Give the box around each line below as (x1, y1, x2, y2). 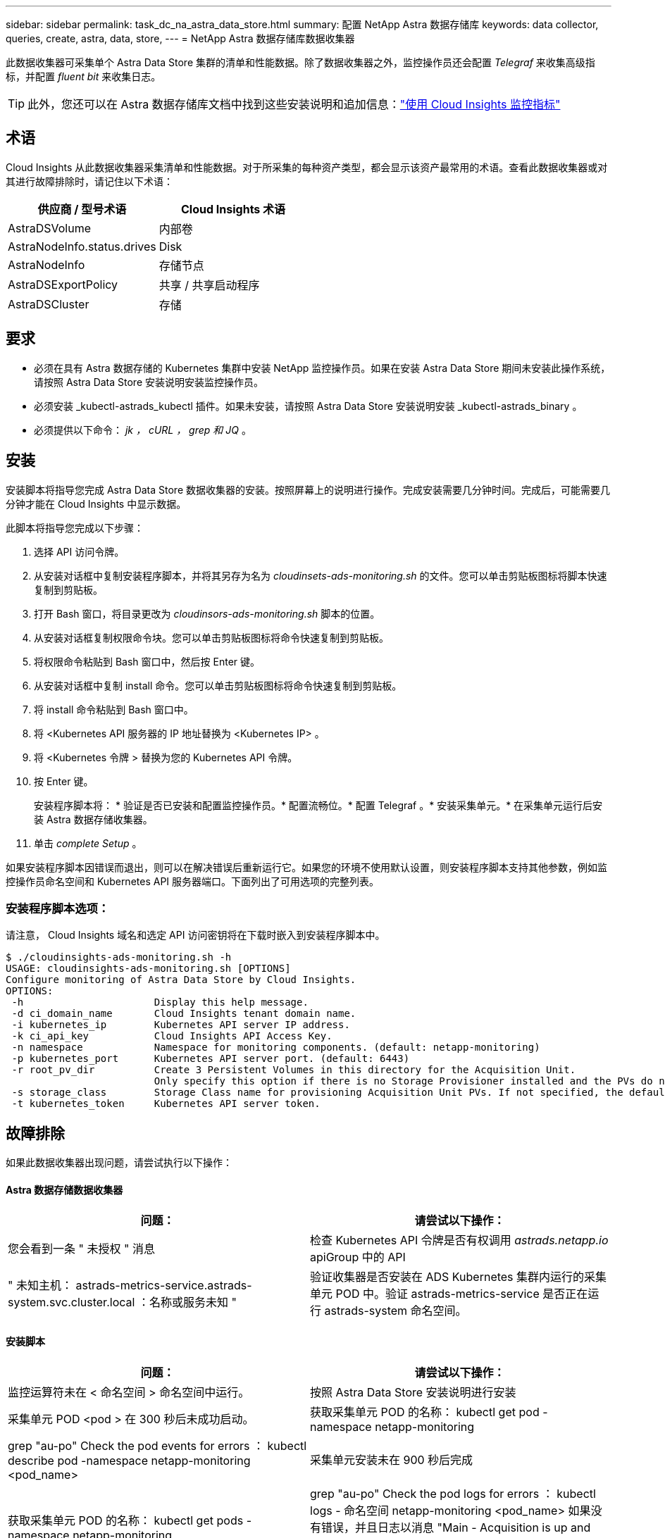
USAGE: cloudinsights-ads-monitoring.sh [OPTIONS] (6, 963, 291, 975)
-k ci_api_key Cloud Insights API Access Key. (11, 1030, 332, 1042)
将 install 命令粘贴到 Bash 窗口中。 (34, 703, 194, 715)
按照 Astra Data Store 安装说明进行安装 (310, 1384, 516, 1399)
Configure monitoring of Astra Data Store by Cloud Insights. (6, 974, 356, 986)
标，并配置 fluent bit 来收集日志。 (6, 70, 161, 82)
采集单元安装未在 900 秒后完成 (310, 1452, 473, 1467)
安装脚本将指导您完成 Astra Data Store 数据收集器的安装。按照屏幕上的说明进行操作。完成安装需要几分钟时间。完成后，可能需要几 (6, 483, 611, 496)
